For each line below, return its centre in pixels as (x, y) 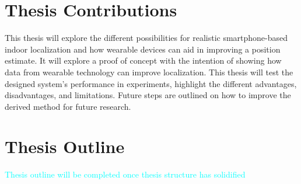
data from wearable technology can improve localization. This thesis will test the (149, 72)
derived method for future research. (68, 106)
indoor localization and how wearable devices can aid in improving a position (143, 49)
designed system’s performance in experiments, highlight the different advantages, (151, 83)
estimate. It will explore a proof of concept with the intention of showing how (143, 60)
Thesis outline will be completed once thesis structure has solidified (125, 174)
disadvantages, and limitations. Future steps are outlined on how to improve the (148, 95)
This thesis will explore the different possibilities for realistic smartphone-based (146, 38)
